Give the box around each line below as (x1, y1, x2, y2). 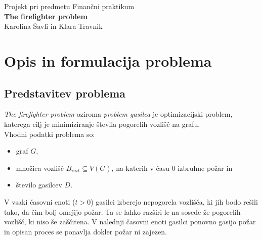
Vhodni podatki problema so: (4, 128, 95, 139)
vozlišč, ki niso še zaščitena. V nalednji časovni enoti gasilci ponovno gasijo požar (4, 216, 256, 227)
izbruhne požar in (178, 162, 233, 173)
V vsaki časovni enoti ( (4, 196, 75, 207)
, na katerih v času (111, 162, 170, 173)
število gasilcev (16, 179, 62, 190)
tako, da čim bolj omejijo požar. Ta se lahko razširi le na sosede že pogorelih (4, 206, 241, 217)
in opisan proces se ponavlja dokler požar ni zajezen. (4, 226, 167, 236)
